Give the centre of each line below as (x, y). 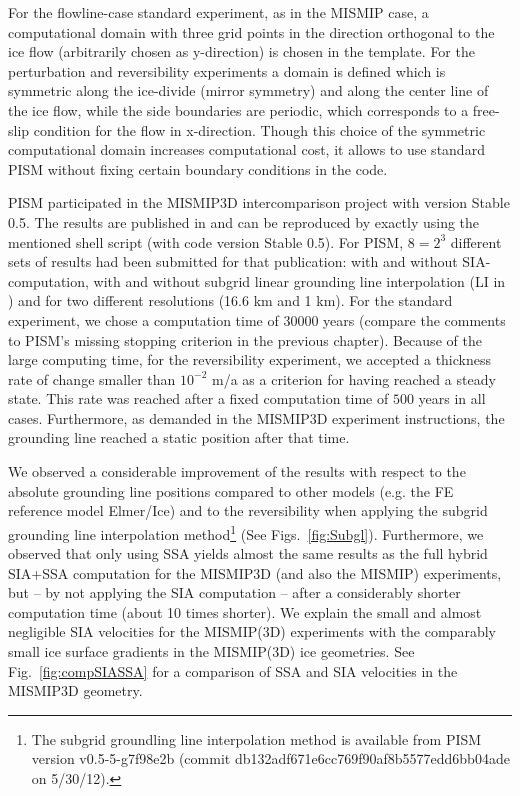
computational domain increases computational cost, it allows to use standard (246, 149)
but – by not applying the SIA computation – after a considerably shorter (234, 592)
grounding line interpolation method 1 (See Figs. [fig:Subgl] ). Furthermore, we (246, 532)
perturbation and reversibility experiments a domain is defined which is (227, 70)
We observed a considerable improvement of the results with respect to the (237, 471)
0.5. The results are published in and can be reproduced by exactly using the (244, 221)
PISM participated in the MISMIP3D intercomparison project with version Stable (259, 202)
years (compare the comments (414, 319)
